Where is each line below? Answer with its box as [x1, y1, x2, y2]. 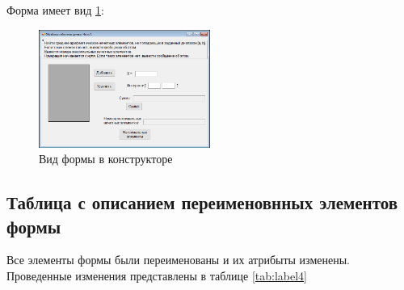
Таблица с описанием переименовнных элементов [6, 190, 398, 215]
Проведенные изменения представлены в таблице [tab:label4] [6, 267, 307, 284]
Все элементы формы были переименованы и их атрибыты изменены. [6, 251, 350, 268]
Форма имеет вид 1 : [6, 2, 104, 18]
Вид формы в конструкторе [39, 150, 173, 167]
